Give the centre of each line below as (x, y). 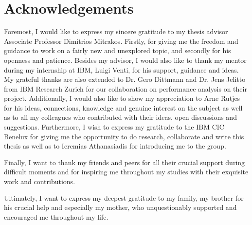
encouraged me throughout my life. (56, 216)
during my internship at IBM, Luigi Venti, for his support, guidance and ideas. (121, 69)
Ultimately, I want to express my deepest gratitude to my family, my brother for (124, 197)
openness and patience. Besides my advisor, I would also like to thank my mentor (125, 60)
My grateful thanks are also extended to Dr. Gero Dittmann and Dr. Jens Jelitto (125, 79)
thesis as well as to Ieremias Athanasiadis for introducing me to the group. (115, 146)
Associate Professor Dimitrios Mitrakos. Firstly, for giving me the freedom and (121, 41)
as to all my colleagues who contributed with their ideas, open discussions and (120, 117)
